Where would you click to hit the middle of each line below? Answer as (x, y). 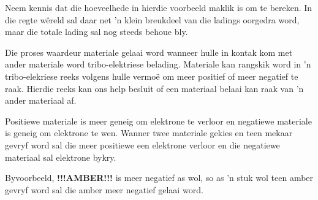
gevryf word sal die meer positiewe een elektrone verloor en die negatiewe (142, 144)
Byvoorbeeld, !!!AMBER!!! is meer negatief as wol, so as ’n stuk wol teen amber (159, 178)
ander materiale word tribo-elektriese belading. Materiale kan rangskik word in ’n (158, 64)
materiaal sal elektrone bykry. (61, 157)
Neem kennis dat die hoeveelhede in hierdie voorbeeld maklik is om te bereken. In (159, 7)
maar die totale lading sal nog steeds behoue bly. (97, 32)
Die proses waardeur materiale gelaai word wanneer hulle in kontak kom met (149, 52)
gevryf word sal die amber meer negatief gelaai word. (104, 189)
